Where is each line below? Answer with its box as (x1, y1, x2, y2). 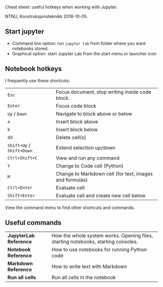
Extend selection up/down (55, 144, 115, 151)
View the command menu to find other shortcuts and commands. (5, 205, 135, 210)
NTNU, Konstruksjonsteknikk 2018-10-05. (5, 14, 88, 19)
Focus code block (55, 102, 97, 109)
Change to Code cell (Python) (55, 162, 124, 169)
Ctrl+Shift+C (7, 155, 38, 160)
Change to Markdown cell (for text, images (55, 170, 153, 177)
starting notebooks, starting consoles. (51, 239, 138, 245)
